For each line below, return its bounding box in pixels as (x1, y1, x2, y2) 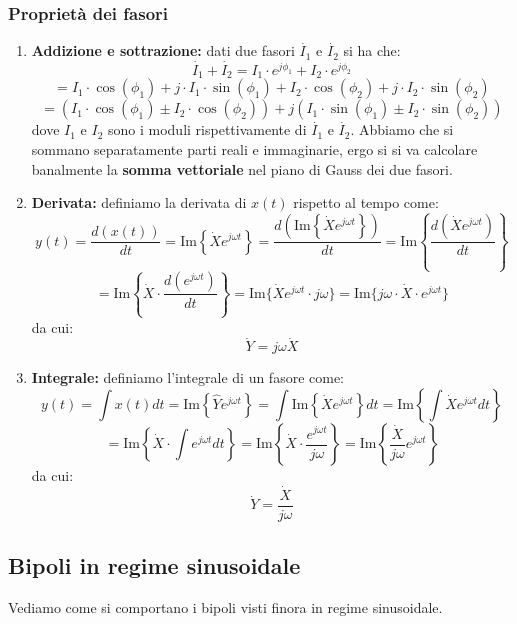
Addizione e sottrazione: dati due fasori (31, 40, 295, 61)
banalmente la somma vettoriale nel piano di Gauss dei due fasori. (31, 158, 453, 179)
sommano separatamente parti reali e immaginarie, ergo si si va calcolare (31, 139, 478, 160)
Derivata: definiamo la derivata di (31, 192, 247, 213)
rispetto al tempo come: (293, 192, 439, 213)
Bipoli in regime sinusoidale (8, 550, 301, 581)
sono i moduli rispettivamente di (108, 119, 307, 140)
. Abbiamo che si (350, 119, 454, 140)
